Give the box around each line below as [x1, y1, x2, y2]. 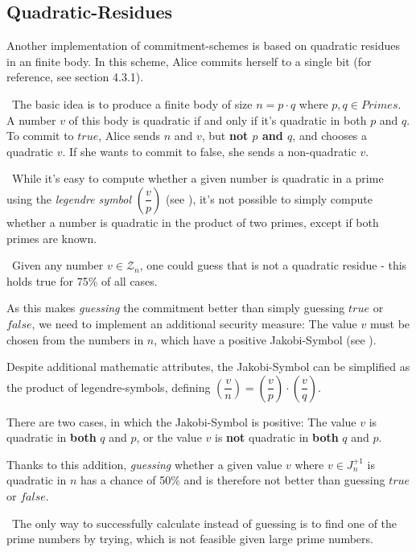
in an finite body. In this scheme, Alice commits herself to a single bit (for [6, 52, 372, 69]
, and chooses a [292, 127, 368, 144]
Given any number [11, 257, 104, 274]
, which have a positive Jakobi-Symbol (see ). [154, 331, 377, 348]
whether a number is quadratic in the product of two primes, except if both [6, 213, 379, 230]
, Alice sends [98, 127, 160, 144]
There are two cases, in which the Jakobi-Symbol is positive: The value [6, 413, 356, 430]
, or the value [136, 429, 202, 446]
